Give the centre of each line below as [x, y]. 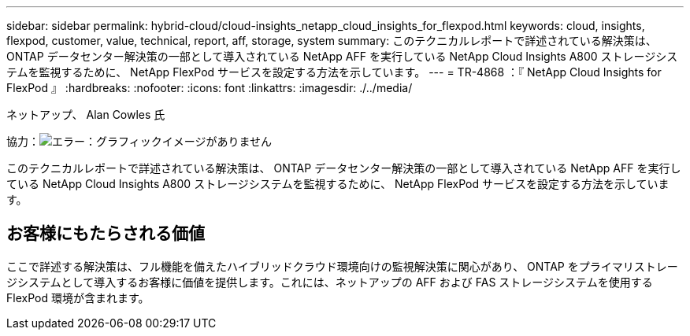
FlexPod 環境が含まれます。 [78, 297]
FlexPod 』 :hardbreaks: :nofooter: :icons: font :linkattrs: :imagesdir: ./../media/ [210, 88]
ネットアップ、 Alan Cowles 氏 [86, 114]
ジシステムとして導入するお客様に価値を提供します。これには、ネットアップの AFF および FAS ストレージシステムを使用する [330, 282]
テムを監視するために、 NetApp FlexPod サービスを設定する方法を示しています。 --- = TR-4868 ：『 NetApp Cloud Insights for [334, 72]
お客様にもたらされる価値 [106, 234]
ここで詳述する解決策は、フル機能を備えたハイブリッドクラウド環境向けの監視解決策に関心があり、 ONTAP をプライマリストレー [342, 266]
